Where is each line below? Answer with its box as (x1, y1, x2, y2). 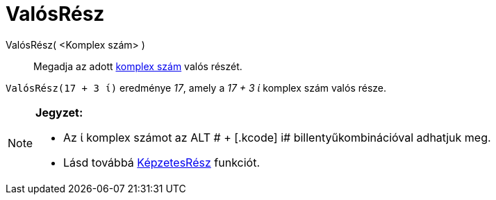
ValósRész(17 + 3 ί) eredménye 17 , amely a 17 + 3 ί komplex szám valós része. (6, 81, 387, 94)
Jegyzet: (35, 105, 83, 119)
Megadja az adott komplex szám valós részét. (33, 60, 242, 72)
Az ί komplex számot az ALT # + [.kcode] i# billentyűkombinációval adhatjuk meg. (63, 130, 491, 144)
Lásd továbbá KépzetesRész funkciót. (63, 155, 261, 169)
